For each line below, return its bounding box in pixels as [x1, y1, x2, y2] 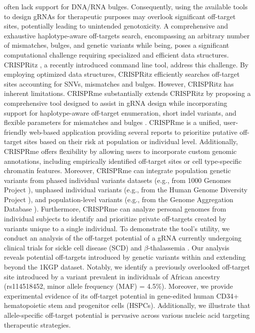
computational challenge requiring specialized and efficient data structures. [4, 49, 229, 60]
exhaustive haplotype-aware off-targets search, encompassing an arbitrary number [4, 30, 250, 40]
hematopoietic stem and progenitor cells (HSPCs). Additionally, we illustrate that [4, 300, 251, 310]
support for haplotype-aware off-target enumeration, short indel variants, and [4, 107, 237, 118]
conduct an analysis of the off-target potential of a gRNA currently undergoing [4, 233, 242, 243]
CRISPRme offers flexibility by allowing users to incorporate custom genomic [4, 146, 237, 156]
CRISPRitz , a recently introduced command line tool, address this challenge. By [4, 59, 249, 69]
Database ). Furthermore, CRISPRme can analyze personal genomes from [4, 204, 227, 214]
